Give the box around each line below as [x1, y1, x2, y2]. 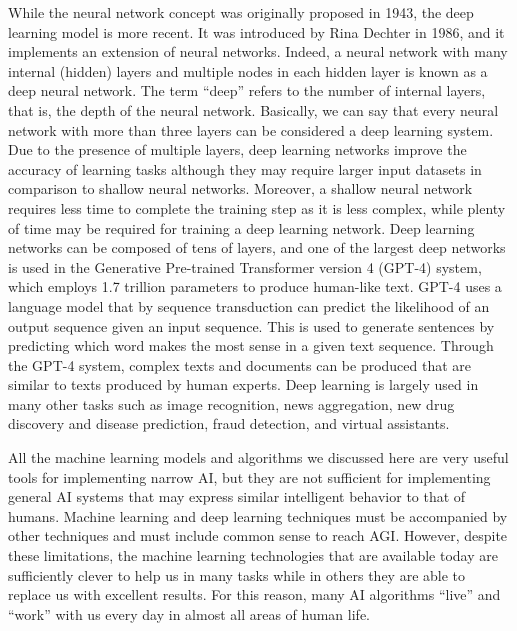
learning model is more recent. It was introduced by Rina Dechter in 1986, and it [8, 21, 505, 42]
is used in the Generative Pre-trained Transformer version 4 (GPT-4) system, [8, 256, 482, 277]
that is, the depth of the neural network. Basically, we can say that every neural [8, 99, 499, 120]
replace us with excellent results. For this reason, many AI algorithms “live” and [8, 584, 501, 605]
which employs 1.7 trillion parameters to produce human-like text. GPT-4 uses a [8, 276, 502, 297]
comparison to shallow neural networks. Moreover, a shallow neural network [8, 178, 473, 199]
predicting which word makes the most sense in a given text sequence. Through [8, 335, 494, 356]
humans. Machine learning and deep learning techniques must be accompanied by [8, 505, 508, 526]
